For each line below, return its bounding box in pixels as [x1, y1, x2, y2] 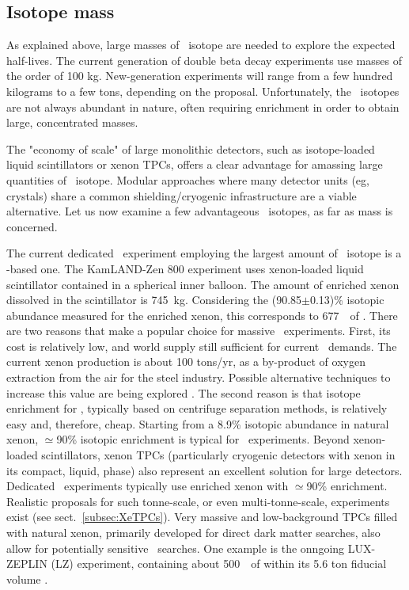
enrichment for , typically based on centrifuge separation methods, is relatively [6, 400, 388, 417]
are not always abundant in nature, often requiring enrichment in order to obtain [6, 98, 400, 115]
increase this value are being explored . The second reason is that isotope [6, 384, 361, 401]
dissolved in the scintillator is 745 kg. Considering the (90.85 [6, 291, 302, 308]
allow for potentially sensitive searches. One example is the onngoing [6, 539, 345, 556]
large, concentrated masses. [6, 114, 138, 131]
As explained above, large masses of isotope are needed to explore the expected [6, 36, 396, 53]
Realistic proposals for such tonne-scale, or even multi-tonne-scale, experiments [6, 493, 390, 509]
